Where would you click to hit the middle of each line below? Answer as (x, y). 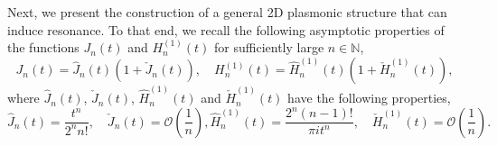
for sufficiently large (269, 47)
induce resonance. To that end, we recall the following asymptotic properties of (226, 29)
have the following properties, (369, 98)
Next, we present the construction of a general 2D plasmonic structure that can (227, 12)
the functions (43, 47)
